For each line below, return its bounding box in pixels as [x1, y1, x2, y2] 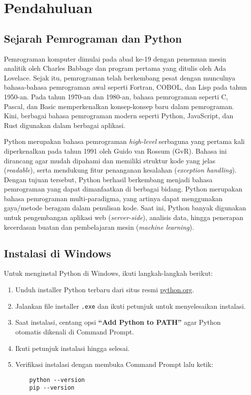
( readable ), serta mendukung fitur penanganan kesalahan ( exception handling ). [4, 165, 236, 175]
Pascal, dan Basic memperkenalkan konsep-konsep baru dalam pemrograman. [4, 101, 234, 111]
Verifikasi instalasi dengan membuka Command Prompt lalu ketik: [15, 359, 213, 369]
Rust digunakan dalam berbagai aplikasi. [4, 120, 125, 130]
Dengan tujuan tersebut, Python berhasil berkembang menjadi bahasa [4, 174, 213, 184]
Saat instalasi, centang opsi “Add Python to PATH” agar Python [15, 317, 221, 327]
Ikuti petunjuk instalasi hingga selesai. [15, 343, 130, 353]
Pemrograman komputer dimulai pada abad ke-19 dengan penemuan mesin [4, 53, 226, 63]
